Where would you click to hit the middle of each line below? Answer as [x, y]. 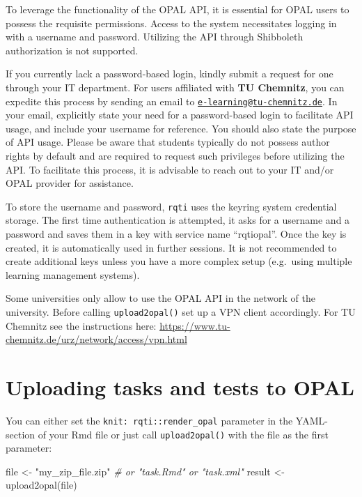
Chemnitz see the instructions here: [81, 325]
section [21, 434]
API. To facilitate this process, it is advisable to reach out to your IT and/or [170, 169]
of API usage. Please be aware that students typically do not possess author [168, 142]
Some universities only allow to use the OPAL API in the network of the [160, 298]
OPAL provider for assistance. [70, 183]
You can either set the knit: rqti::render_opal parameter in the [149, 420]
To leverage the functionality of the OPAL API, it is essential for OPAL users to [178, 9]
